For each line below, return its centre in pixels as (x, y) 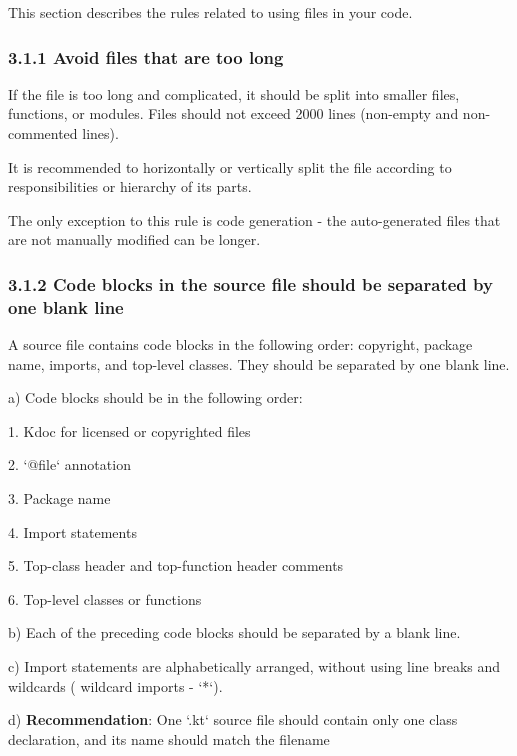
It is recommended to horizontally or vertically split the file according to (230, 166)
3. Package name (59, 498)
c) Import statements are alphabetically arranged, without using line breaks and (254, 666)
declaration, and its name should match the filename (169, 738)
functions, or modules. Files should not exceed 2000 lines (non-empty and (233, 113)
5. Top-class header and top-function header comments (176, 565)
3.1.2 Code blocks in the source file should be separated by (250, 283)
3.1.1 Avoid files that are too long (146, 56)
